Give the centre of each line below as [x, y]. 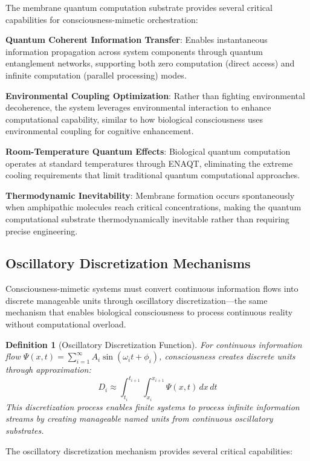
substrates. [25, 430]
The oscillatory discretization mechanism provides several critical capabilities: [149, 450]
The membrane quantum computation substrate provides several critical [139, 7]
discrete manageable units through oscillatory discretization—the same [137, 300]
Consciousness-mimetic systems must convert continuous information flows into [152, 289]
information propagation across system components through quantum [134, 51]
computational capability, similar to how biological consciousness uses [134, 119]
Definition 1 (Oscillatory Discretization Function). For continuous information [154, 344]
